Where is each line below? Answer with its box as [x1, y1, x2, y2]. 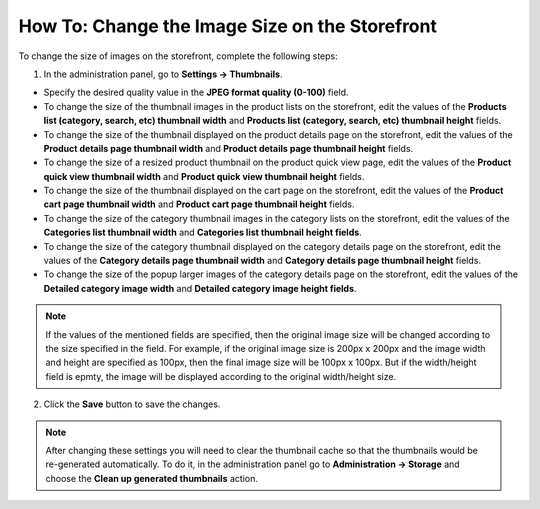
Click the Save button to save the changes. [43, 398, 221, 410]
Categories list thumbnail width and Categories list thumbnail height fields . [43, 226, 362, 239]
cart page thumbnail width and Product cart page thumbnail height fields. [43, 198, 355, 210]
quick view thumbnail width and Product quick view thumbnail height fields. [43, 170, 365, 182]
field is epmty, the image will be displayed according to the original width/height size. [45, 370, 397, 382]
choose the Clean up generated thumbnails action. [45, 472, 259, 484]
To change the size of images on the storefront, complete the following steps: [18, 50, 339, 62]
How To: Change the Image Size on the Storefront [18, 15, 437, 37]
